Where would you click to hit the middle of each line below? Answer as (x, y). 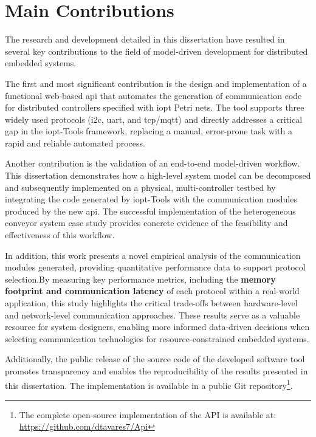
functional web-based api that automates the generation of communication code (153, 95)
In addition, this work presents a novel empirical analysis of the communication (153, 255)
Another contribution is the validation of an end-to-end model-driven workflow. (153, 163)
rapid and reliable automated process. (75, 143)
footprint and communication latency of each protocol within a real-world (152, 291)
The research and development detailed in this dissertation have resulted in (145, 39)
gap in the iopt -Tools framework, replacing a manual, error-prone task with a (149, 131)
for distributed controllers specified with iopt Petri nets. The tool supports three (155, 107)
